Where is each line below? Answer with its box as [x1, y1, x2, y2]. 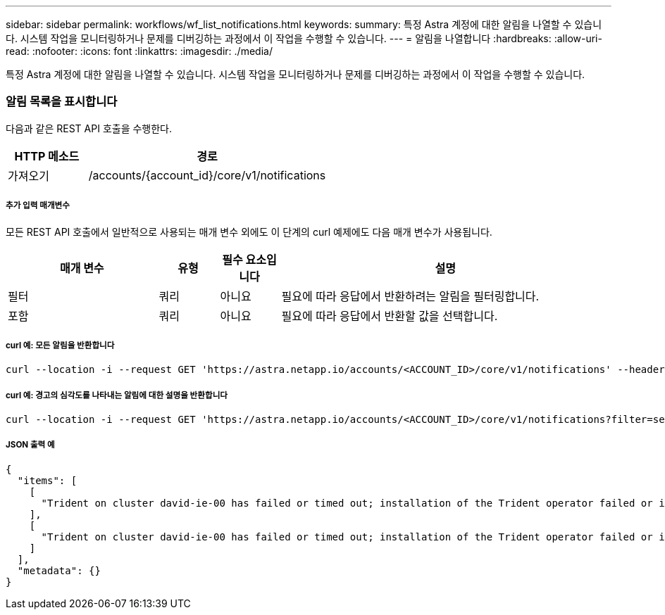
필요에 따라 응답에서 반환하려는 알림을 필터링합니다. [281, 289, 540, 303]
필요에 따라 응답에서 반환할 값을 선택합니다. [281, 308, 498, 323]
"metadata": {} [17, 564, 101, 576]
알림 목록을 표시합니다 [6, 94, 118, 109]
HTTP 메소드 [14, 148, 80, 163]
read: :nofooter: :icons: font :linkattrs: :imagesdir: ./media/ [6, 45, 273, 57]
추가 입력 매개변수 [6, 201, 70, 211]
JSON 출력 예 [6, 440, 55, 450]
